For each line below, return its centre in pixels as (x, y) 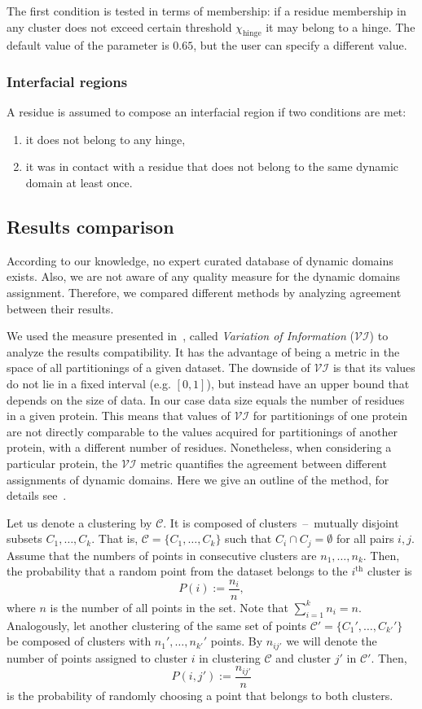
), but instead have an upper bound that (308, 383)
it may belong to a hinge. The (341, 26)
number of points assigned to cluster (97, 657)
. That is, (115, 538)
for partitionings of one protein (330, 416)
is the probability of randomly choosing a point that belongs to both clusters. (200, 695)
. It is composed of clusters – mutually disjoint (281, 522)
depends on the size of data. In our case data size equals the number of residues (206, 399)
